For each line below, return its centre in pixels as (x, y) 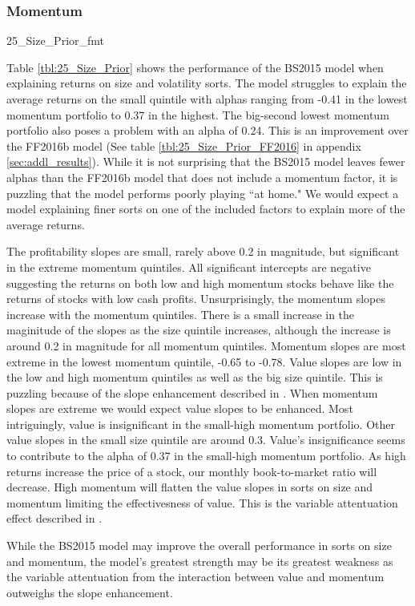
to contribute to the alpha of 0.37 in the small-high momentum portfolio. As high (206, 456)
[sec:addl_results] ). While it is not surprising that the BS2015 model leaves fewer (206, 162)
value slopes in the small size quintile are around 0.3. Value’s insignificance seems (206, 440)
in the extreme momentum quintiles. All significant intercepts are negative (189, 267)
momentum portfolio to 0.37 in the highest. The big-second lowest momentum (198, 114)
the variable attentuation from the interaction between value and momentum (195, 577)
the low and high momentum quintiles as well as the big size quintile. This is (195, 377)
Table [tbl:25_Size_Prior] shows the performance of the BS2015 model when (195, 67)
